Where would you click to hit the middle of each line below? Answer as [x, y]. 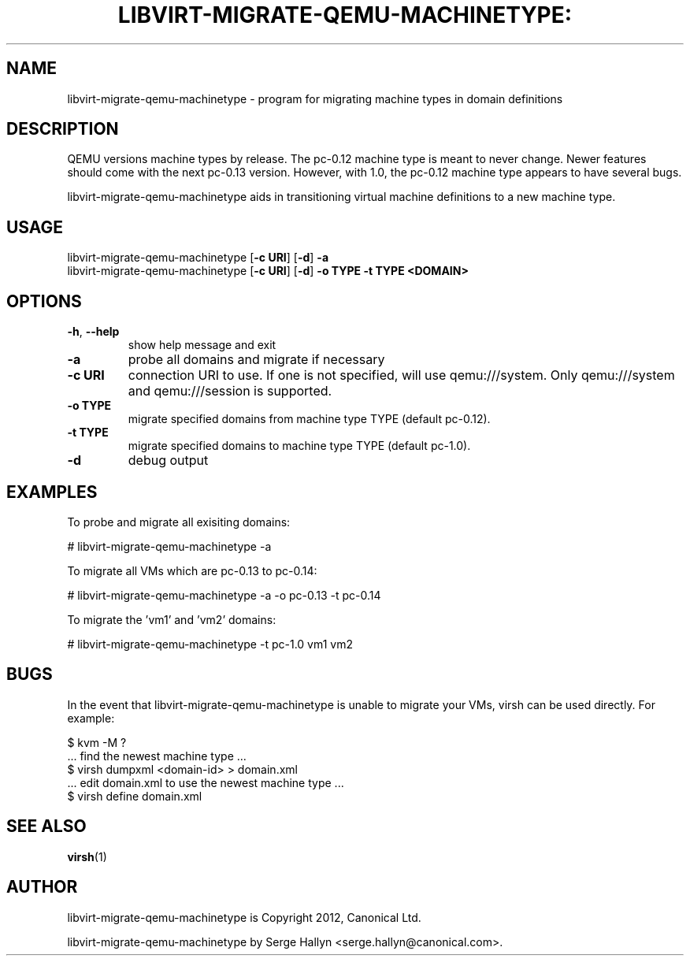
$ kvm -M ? [97, 742]
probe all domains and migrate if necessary [256, 360]
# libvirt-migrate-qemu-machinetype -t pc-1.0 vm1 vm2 [210, 644]
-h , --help [93, 332]
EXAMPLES [52, 492]
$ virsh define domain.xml [135, 796]
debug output [168, 461]
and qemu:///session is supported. [230, 391]
